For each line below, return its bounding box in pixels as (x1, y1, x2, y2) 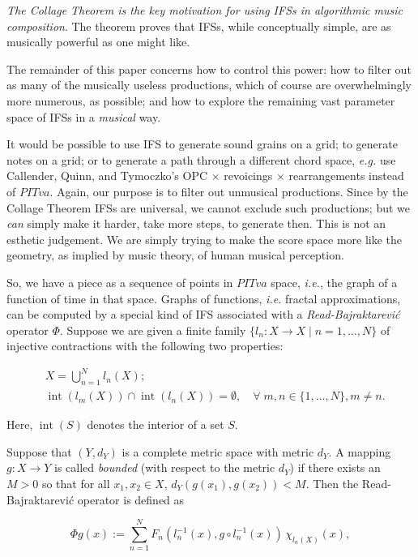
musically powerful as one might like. (6, 33, 190, 50)
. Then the (305, 475, 359, 492)
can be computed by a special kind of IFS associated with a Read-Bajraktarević (6, 306, 400, 323)
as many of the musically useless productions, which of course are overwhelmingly (6, 76, 412, 93)
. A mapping (328, 443, 391, 460)
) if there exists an (289, 459, 381, 476)
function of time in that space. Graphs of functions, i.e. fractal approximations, (6, 289, 401, 306)
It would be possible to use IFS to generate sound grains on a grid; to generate (6, 135, 398, 152)
